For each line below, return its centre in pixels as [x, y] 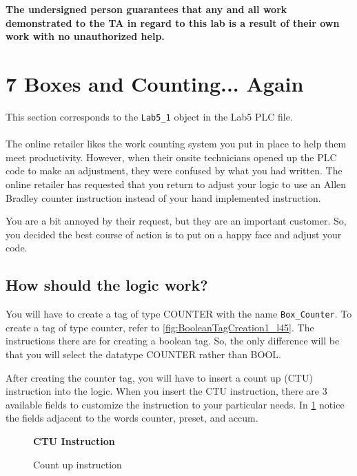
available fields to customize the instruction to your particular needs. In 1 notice [175, 404]
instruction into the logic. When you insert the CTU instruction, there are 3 [166, 391]
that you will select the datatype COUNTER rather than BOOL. [143, 354]
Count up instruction [78, 464]
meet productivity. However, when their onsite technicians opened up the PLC [171, 157]
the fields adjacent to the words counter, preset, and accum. [132, 418]
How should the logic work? [107, 285]
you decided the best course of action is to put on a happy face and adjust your [174, 234]
